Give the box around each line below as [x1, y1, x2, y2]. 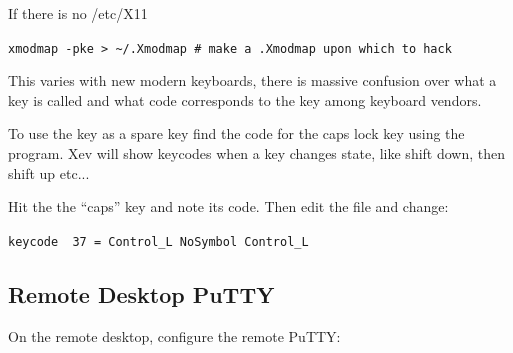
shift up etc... [8, 162, 90, 183]
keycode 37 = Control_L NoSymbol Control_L [8, 234, 309, 249]
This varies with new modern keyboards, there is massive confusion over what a [8, 70, 497, 91]
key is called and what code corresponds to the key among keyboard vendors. [8, 89, 482, 110]
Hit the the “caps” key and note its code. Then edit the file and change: [8, 196, 449, 217]
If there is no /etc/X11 [8, 3, 148, 23]
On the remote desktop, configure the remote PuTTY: [8, 325, 341, 346]
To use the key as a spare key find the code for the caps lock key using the [8, 123, 465, 144]
